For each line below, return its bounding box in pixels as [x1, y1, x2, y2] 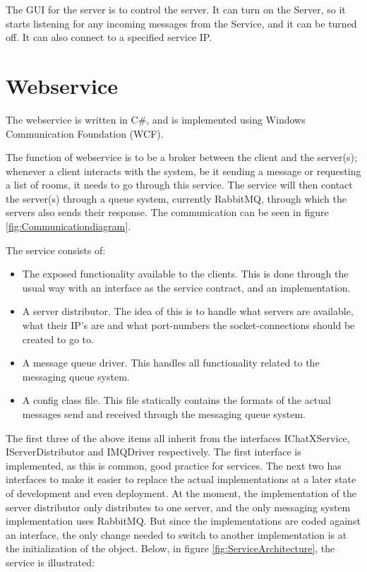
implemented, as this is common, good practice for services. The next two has [6, 458, 342, 472]
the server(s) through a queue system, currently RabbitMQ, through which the [6, 191, 347, 205]
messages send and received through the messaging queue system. [22, 407, 306, 421]
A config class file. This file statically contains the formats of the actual [22, 393, 331, 407]
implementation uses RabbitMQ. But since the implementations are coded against [6, 513, 361, 528]
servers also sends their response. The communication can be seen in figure [6, 205, 329, 220]
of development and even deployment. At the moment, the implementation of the [6, 485, 356, 500]
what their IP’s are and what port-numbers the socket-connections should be [22, 318, 355, 333]
